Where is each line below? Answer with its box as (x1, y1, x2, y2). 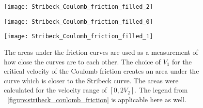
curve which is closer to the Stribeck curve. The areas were (4, 75, 179, 85)
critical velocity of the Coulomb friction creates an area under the (4, 66, 199, 76)
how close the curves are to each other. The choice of (4, 56, 161, 66)
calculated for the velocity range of (4, 85, 107, 95)
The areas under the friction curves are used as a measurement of (4, 46, 198, 57)
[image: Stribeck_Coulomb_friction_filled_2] (4, 3, 153, 10)
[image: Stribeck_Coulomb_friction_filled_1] (4, 33, 153, 40)
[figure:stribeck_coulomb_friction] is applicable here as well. (7, 94, 187, 104)
